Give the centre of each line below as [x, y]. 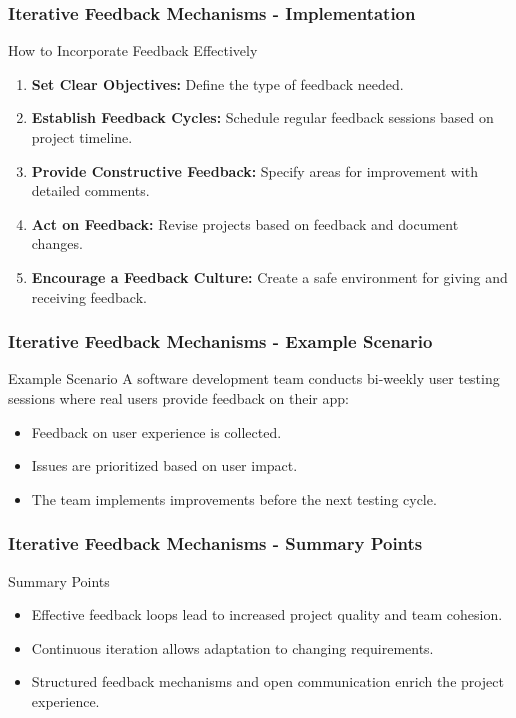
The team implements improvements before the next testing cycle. [234, 498]
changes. [57, 243]
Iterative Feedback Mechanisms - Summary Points [215, 543]
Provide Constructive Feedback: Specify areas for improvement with [254, 170]
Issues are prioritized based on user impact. [164, 465]
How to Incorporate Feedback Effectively [133, 50]
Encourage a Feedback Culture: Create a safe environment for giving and [269, 276]
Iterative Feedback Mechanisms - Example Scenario [220, 341]
